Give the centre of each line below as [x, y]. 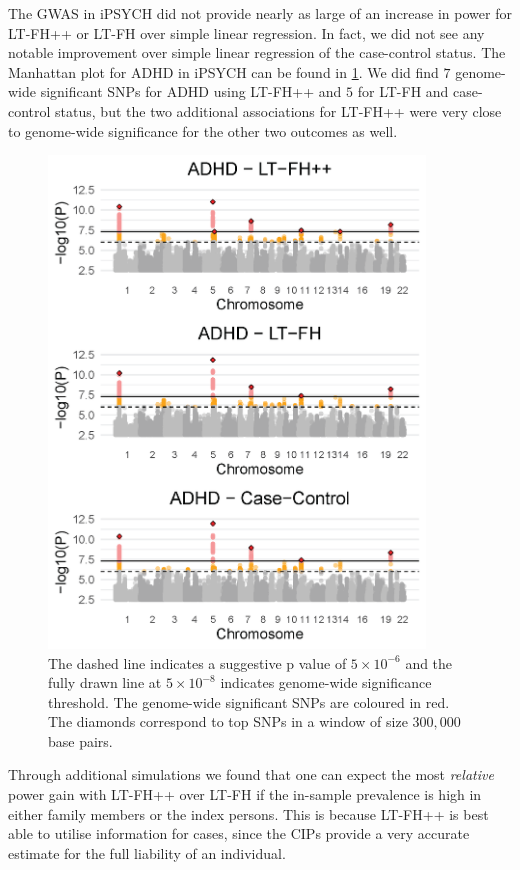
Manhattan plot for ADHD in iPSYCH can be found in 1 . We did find [223, 71]
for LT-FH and [403, 91]
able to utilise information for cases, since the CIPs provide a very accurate [239, 833]
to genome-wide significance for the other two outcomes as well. [203, 130]
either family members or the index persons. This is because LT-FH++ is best [248, 813]
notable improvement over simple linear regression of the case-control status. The [257, 52]
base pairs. [80, 740]
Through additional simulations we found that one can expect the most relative [251, 774]
